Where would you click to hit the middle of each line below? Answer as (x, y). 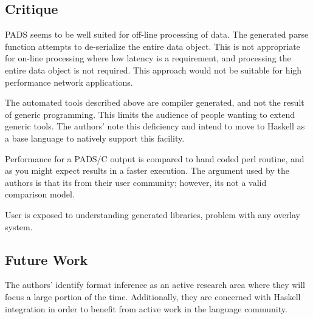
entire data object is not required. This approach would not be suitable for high (153, 70)
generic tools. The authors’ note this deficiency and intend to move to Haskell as (155, 126)
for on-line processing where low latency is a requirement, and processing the (148, 58)
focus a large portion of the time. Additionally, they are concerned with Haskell (153, 296)
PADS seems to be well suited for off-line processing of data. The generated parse (157, 34)
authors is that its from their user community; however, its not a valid (136, 182)
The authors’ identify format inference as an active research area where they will (155, 285)
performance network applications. (69, 82)
